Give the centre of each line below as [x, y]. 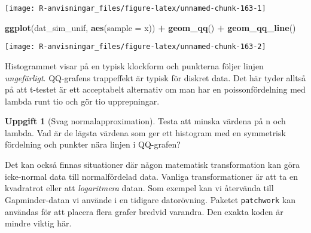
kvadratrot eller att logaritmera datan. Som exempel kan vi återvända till [139, 188]
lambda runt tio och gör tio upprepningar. [82, 101]
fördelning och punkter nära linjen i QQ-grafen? [93, 144]
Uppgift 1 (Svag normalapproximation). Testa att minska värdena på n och [145, 121]
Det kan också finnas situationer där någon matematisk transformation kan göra [153, 165]
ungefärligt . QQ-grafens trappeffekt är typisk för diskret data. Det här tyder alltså [155, 77]
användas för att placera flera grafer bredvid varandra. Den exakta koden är [144, 211]
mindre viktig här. [38, 223]
